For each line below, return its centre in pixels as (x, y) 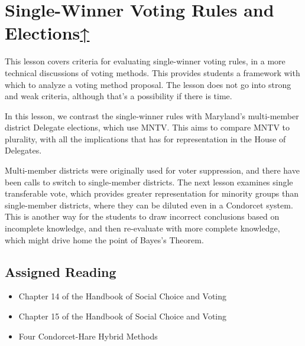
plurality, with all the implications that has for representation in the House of (145, 138)
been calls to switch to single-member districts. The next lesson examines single (149, 182)
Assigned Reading (61, 271)
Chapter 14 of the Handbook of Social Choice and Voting (123, 296)
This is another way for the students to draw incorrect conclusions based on (142, 216)
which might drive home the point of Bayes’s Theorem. (104, 239)
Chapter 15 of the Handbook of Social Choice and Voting (123, 316)
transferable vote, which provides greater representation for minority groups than (152, 193)
